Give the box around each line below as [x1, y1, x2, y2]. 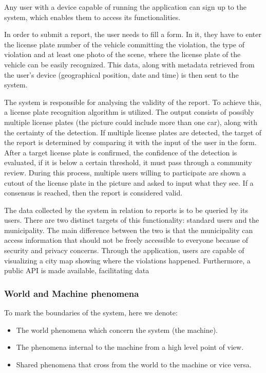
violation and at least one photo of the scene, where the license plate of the [4, 49, 241, 60]
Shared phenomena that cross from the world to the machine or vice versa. [16, 359, 252, 369]
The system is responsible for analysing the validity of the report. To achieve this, [4, 96, 262, 107]
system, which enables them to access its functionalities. [4, 11, 181, 22]
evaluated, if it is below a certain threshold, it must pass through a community [4, 157, 252, 168]
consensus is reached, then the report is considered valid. [4, 187, 183, 198]
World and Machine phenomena [4, 287, 139, 299]
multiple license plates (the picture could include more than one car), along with [4, 116, 257, 127]
